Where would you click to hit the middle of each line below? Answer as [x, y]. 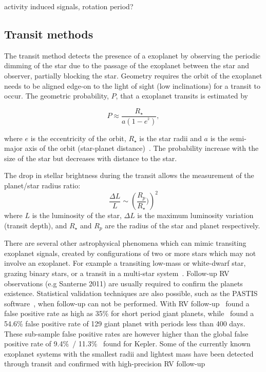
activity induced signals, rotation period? [69, 6]
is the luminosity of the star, [77, 215]
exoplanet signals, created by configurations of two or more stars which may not [130, 253]
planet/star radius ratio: [42, 185]
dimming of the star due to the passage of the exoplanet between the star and [127, 65]
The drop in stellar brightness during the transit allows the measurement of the [129, 175]
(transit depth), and [36, 225]
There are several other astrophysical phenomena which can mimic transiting [125, 243]
